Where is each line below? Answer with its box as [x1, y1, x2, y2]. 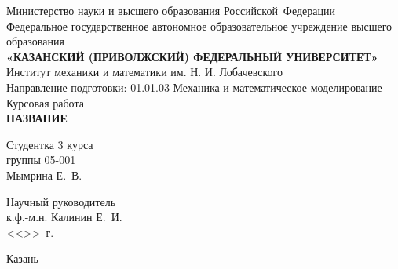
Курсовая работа [6, 94, 84, 111]
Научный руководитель [6, 193, 116, 209]
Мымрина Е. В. [6, 166, 82, 183]
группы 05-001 [6, 151, 76, 168]
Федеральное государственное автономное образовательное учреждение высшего [6, 17, 393, 34]
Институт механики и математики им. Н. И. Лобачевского [6, 64, 283, 80]
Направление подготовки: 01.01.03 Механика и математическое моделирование [6, 78, 382, 95]
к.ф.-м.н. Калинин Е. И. [6, 209, 122, 225]
